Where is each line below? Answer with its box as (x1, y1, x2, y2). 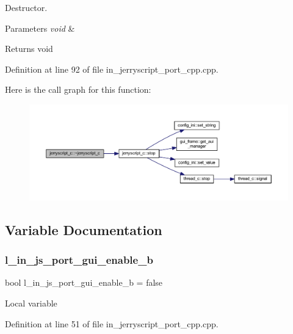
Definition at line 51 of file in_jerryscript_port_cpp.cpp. (5, 317, 219, 330)
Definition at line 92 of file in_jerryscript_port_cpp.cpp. (5, 62, 219, 75)
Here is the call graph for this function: (5, 83, 151, 96)
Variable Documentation (5, 220, 162, 239)
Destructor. (5, 1, 48, 13)
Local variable (5, 297, 57, 310)
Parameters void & (5, 21, 75, 34)
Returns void (5, 42, 53, 55)
